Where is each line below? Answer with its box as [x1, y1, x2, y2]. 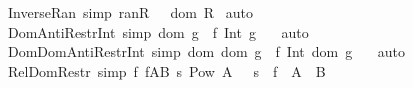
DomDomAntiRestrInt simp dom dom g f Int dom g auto [7, 41, 406, 62]
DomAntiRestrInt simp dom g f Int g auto [7, 21, 309, 42]
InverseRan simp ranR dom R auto [7, 2, 254, 22]
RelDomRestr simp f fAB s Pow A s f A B [7, 60, 326, 81]
